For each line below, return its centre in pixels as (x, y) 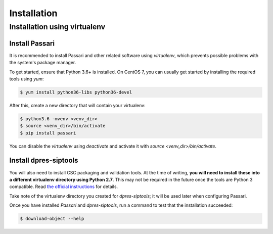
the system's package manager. (43, 63)
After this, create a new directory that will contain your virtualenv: (78, 105)
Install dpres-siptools (44, 160)
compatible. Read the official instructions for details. (64, 186)
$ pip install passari (48, 133)
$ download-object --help (52, 219)
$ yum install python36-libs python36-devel (76, 92)
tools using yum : (27, 79)
